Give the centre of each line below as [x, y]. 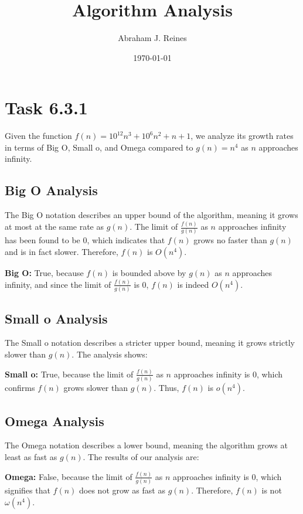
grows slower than [96, 388]
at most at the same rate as [54, 227]
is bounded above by [149, 273]
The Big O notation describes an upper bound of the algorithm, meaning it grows [151, 215]
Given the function [38, 136]
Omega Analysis [55, 421]
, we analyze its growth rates [242, 136]
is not [272, 490]
